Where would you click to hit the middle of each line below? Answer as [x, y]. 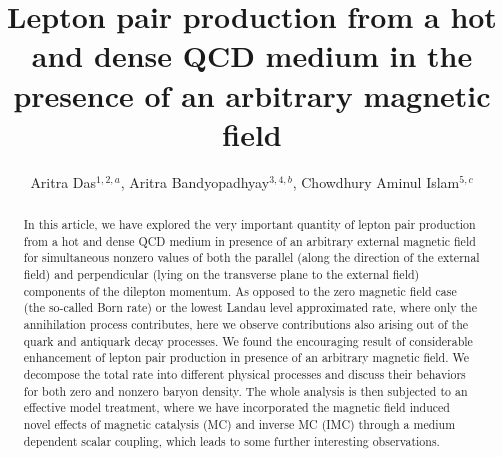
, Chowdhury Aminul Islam [376, 181]
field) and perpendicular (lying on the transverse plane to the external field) [221, 274]
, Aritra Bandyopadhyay [195, 181]
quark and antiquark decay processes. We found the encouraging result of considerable [248, 340]
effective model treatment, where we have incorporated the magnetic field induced [236, 407]
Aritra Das [63, 181]
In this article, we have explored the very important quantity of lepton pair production [249, 224]
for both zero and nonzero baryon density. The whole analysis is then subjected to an [245, 390]
